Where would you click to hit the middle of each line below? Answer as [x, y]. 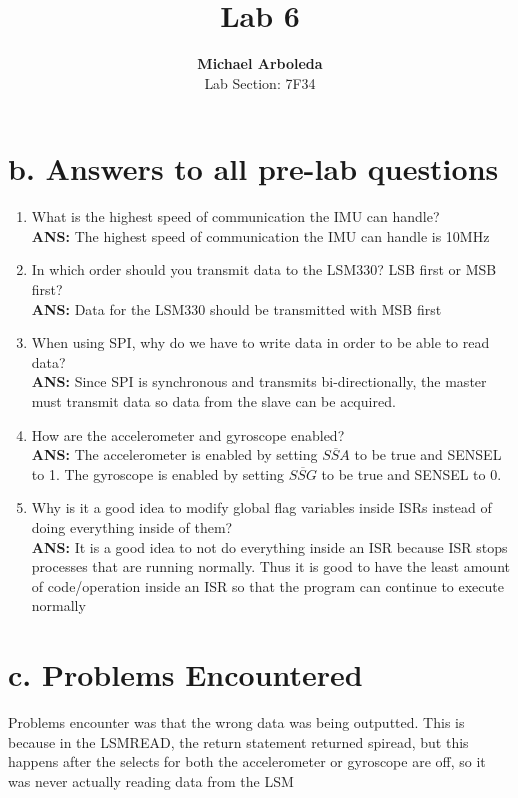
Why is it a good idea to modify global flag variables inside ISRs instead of [261, 507]
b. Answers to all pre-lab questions [253, 168]
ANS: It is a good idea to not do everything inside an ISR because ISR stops [269, 546]
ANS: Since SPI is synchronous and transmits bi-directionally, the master [259, 381]
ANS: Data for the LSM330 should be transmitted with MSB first [236, 308]
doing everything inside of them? [132, 526]
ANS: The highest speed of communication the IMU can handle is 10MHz [260, 235]
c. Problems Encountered [185, 674]
